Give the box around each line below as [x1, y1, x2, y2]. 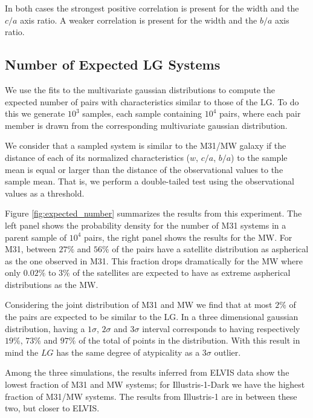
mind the [5, 345, 39, 358]
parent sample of [5, 230, 67, 243]
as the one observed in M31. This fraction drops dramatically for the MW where [5, 254, 303, 267]
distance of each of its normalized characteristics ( [5, 151, 190, 163]
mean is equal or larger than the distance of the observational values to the [5, 163, 283, 175]
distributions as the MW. [5, 278, 98, 290]
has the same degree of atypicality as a [56, 345, 200, 358]
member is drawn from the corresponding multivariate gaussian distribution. [5, 119, 288, 131]
